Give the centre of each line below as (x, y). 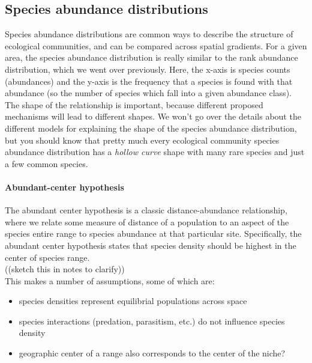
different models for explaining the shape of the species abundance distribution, (151, 128)
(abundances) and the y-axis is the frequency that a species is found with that (149, 81)
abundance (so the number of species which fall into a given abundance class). (148, 93)
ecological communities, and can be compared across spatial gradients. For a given (156, 45)
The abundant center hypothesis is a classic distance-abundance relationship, (146, 210)
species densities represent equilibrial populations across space (133, 301)
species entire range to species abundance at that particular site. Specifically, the (153, 233)
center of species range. (47, 257)
